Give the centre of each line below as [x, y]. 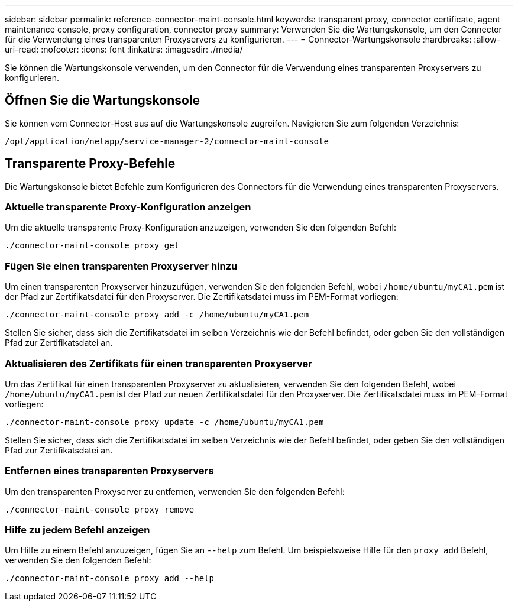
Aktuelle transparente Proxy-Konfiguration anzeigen [128, 207]
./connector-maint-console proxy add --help [110, 579]
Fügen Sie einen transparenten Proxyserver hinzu [121, 266]
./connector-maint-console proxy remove [100, 509]
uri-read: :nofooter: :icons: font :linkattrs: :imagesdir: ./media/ [124, 49]
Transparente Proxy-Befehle [90, 164]
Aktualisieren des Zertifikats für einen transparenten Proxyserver [158, 363]
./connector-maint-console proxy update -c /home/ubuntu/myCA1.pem [164, 422]
